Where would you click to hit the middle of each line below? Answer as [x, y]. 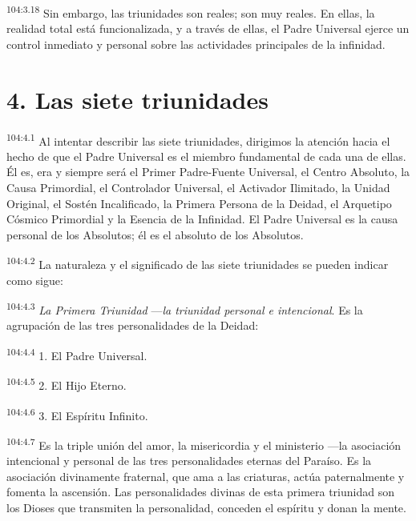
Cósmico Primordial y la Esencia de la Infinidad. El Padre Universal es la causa [202, 219]
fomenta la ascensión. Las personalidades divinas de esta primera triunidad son [200, 492]
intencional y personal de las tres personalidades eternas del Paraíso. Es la [189, 461]
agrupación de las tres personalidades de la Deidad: [133, 325]
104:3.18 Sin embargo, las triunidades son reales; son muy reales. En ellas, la [191, 12]
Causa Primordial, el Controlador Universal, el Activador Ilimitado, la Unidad [198, 187]
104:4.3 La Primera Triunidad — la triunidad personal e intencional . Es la [185, 309]
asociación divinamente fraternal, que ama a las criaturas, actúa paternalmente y [206, 476]
